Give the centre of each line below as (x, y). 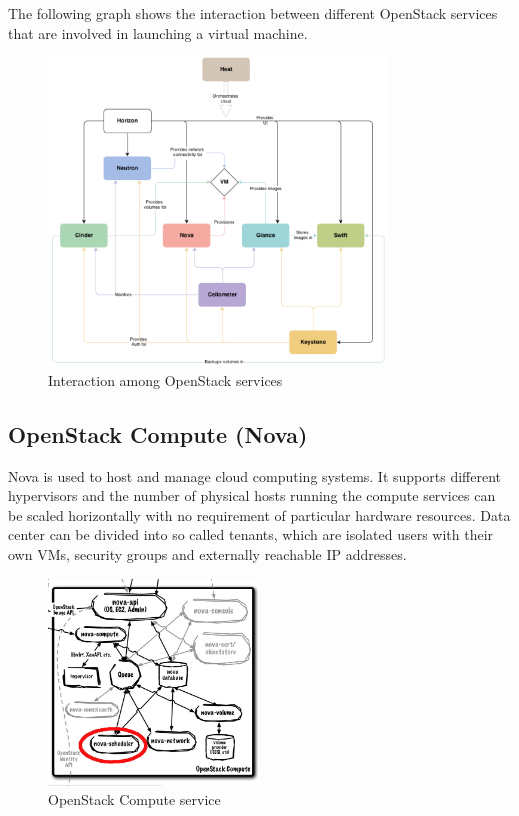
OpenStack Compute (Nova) (158, 433)
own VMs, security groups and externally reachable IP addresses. (207, 554)
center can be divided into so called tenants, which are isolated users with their (251, 534)
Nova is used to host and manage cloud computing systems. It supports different (254, 475)
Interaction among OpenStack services (165, 379)
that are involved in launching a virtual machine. (158, 32)
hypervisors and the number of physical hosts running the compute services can (252, 495)
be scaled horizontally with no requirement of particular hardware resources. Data (259, 514)
